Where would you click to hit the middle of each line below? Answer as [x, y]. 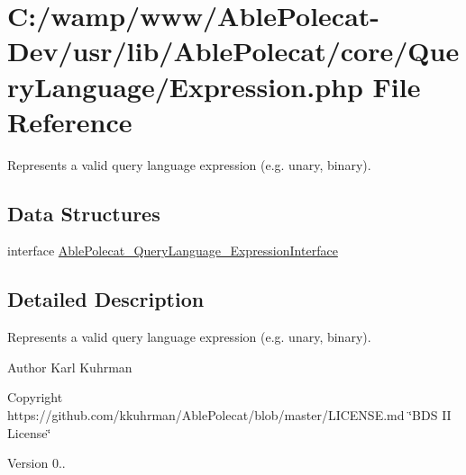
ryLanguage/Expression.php [185, 86]
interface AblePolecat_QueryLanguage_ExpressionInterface [173, 251]
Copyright [35, 397]
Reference [70, 121]
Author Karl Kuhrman [70, 367]
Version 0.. [37, 463]
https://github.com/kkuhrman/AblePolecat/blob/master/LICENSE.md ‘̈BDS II [229, 415]
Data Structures [84, 213]
